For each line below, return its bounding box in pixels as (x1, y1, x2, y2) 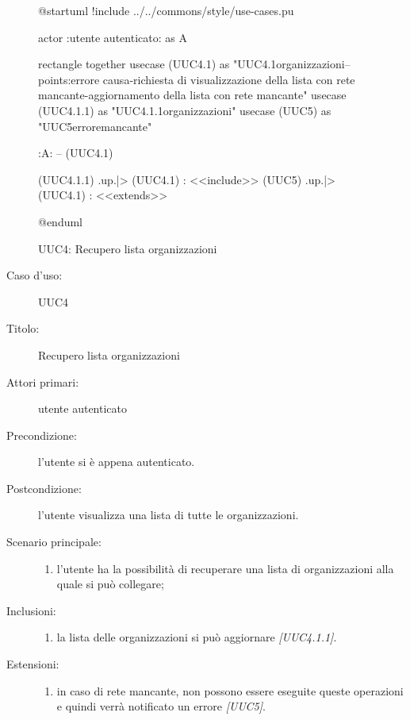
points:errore (38, 71, 100, 87)
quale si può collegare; (56, 576, 164, 592)
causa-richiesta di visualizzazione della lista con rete (102, 71, 355, 87)
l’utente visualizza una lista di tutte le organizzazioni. (38, 506, 299, 523)
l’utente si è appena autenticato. (38, 453, 195, 470)
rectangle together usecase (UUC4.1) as (38, 56, 230, 72)
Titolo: (6, 320, 40, 337)
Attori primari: (6, 373, 79, 390)
